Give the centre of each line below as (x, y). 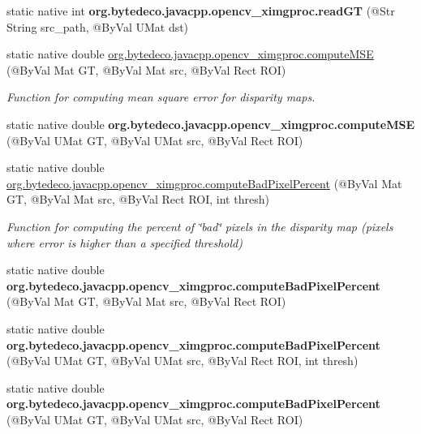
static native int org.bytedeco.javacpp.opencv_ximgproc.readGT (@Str (201, 11)
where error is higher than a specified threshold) (125, 242)
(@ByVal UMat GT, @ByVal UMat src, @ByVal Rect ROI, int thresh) (183, 361)
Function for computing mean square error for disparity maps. (161, 97)
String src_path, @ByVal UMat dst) (98, 26)
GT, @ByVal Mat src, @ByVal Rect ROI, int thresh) (138, 199)
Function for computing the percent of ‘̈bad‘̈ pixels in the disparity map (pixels (200, 226)
